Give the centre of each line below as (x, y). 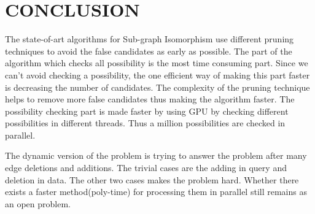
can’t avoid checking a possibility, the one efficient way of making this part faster (157, 75)
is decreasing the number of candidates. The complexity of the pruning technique (157, 87)
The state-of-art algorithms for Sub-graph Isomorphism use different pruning (150, 39)
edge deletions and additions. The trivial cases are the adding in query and (146, 168)
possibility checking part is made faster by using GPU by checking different (147, 111)
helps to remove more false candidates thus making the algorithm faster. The (150, 99)
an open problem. (38, 203)
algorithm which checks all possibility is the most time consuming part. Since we (157, 63)
